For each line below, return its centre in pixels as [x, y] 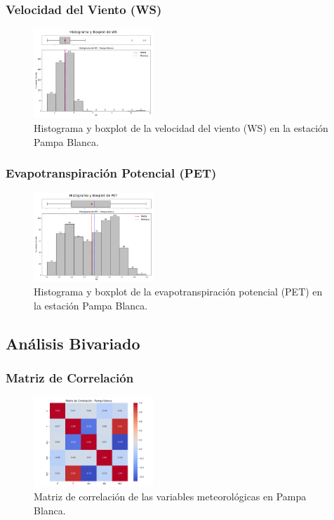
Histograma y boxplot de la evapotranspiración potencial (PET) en [178, 292]
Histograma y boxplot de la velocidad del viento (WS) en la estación [181, 128]
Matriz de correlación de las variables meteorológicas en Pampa [170, 496]
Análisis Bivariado [73, 343]
